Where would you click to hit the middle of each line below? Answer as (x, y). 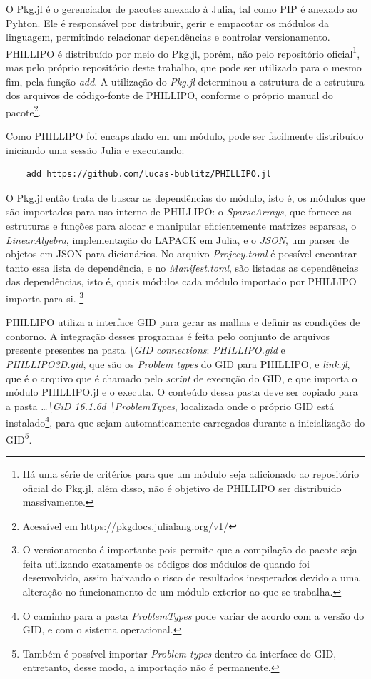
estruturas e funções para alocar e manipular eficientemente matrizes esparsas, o (181, 226)
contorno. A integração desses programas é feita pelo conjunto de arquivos (168, 336)
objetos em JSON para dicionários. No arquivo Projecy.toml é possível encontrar (181, 254)
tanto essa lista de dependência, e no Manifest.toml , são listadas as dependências (182, 267)
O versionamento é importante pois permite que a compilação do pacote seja (190, 550)
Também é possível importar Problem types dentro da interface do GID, (179, 653)
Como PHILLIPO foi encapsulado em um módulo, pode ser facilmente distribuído (185, 136)
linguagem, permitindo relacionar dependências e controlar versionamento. (168, 37)
